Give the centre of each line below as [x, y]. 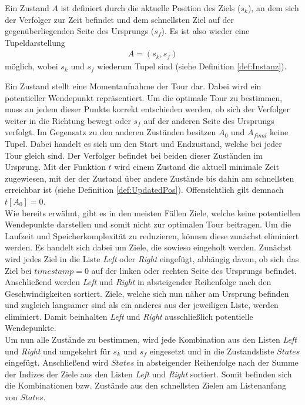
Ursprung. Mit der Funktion [55, 167]
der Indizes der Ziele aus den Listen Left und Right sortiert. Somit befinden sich [148, 374]
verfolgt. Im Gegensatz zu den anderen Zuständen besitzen [110, 132]
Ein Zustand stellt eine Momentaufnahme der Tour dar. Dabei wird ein [133, 86]
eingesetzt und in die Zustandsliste [212, 351]
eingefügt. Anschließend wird [57, 362]
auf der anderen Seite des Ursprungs [209, 120]
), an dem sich [273, 8]
